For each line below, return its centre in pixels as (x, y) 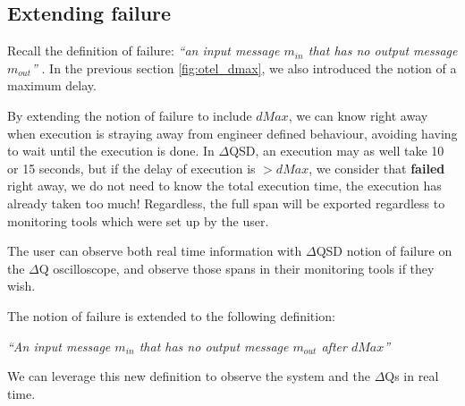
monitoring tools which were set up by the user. (138, 220)
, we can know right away (358, 115)
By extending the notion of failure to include (130, 115)
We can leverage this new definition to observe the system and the (189, 376)
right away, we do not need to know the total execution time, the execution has (224, 186)
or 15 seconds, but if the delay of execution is (131, 168)
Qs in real (412, 376)
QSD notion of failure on (384, 251)
